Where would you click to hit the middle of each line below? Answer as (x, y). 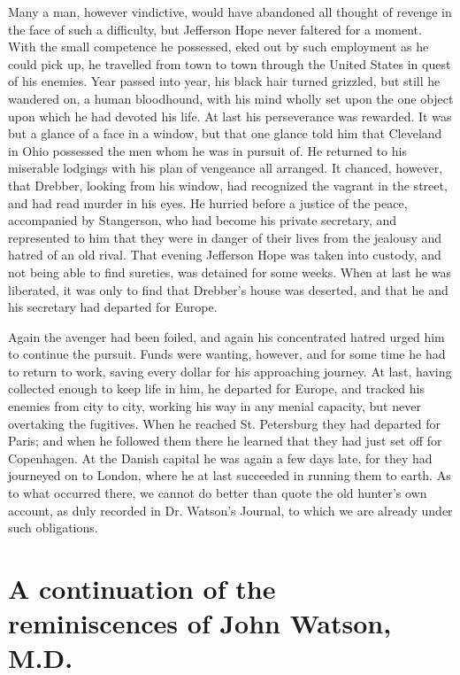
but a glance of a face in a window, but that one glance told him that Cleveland (225, 133)
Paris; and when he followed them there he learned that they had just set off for (225, 441)
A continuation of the (142, 588)
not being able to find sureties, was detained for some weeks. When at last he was (230, 272)
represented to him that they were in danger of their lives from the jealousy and (225, 237)
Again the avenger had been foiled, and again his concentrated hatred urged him (226, 336)
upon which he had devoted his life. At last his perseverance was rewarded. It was (230, 116)
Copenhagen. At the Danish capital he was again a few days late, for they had (220, 458)
